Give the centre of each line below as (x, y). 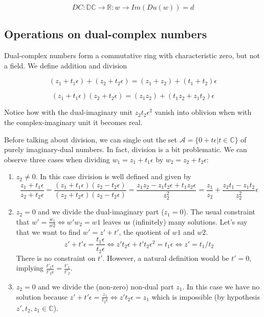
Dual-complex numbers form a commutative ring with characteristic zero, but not (132, 55)
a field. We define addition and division (66, 65)
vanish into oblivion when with (203, 112)
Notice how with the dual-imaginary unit (68, 112)
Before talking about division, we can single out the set (91, 139)
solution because (42, 296)
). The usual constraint (219, 212)
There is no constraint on (56, 258)
